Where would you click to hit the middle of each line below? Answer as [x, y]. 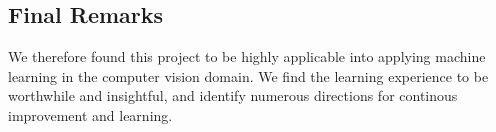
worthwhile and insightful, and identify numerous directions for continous [233, 95]
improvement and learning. [90, 114]
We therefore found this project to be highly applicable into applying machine [247, 56]
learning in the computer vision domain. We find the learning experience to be [248, 75]
